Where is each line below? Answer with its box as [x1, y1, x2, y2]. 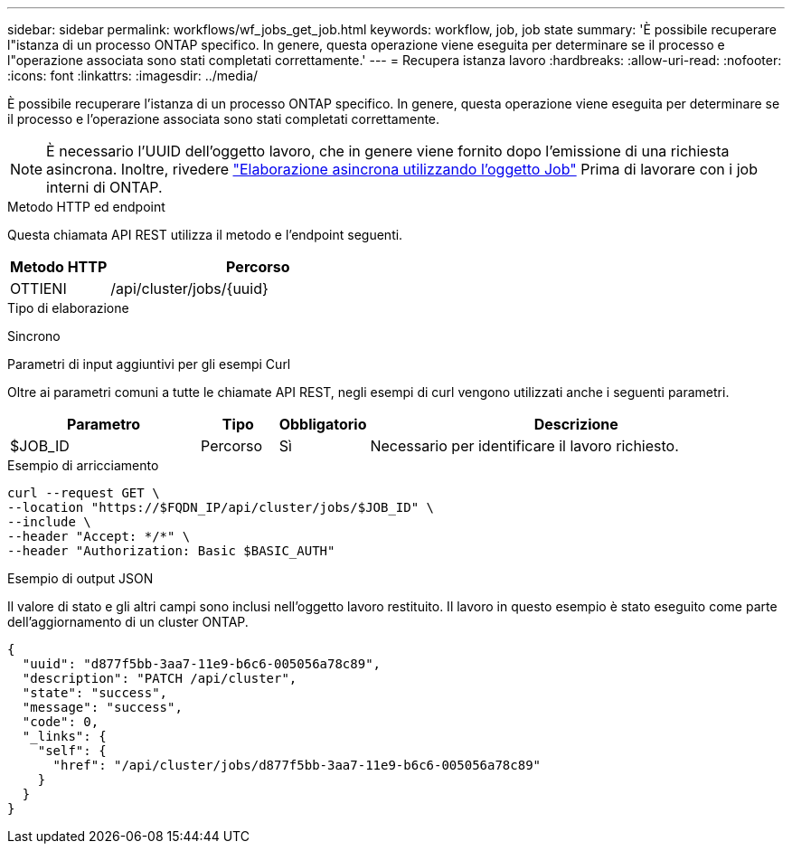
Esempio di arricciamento [7, 458, 159, 473]
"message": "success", [22, 700, 183, 714]
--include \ [7, 515, 91, 529]
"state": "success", [22, 686, 168, 700]
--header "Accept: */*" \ [7, 529, 191, 544]
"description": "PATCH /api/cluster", [22, 671, 297, 686]
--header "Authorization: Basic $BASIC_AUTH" [7, 544, 335, 558]
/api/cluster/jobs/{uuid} [110, 279, 269, 298]
